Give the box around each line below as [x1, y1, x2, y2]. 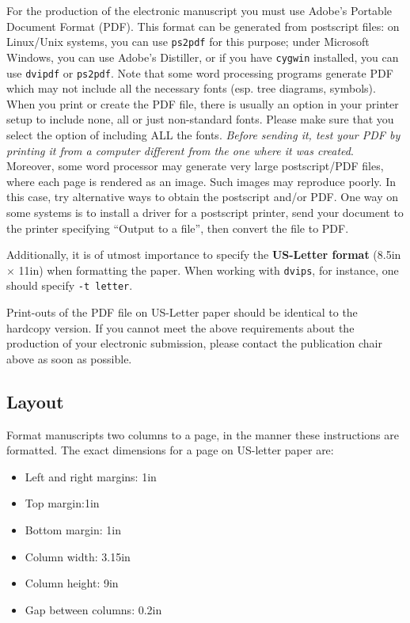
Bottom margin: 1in [25, 521, 121, 538]
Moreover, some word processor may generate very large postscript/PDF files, [6, 158, 384, 174]
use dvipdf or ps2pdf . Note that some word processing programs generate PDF [6, 64, 393, 81]
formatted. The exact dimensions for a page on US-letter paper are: [6, 442, 334, 458]
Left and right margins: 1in [25, 468, 157, 484]
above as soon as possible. [6, 350, 132, 367]
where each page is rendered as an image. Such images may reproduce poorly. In [6, 173, 396, 189]
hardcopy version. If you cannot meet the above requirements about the [6, 319, 355, 336]
